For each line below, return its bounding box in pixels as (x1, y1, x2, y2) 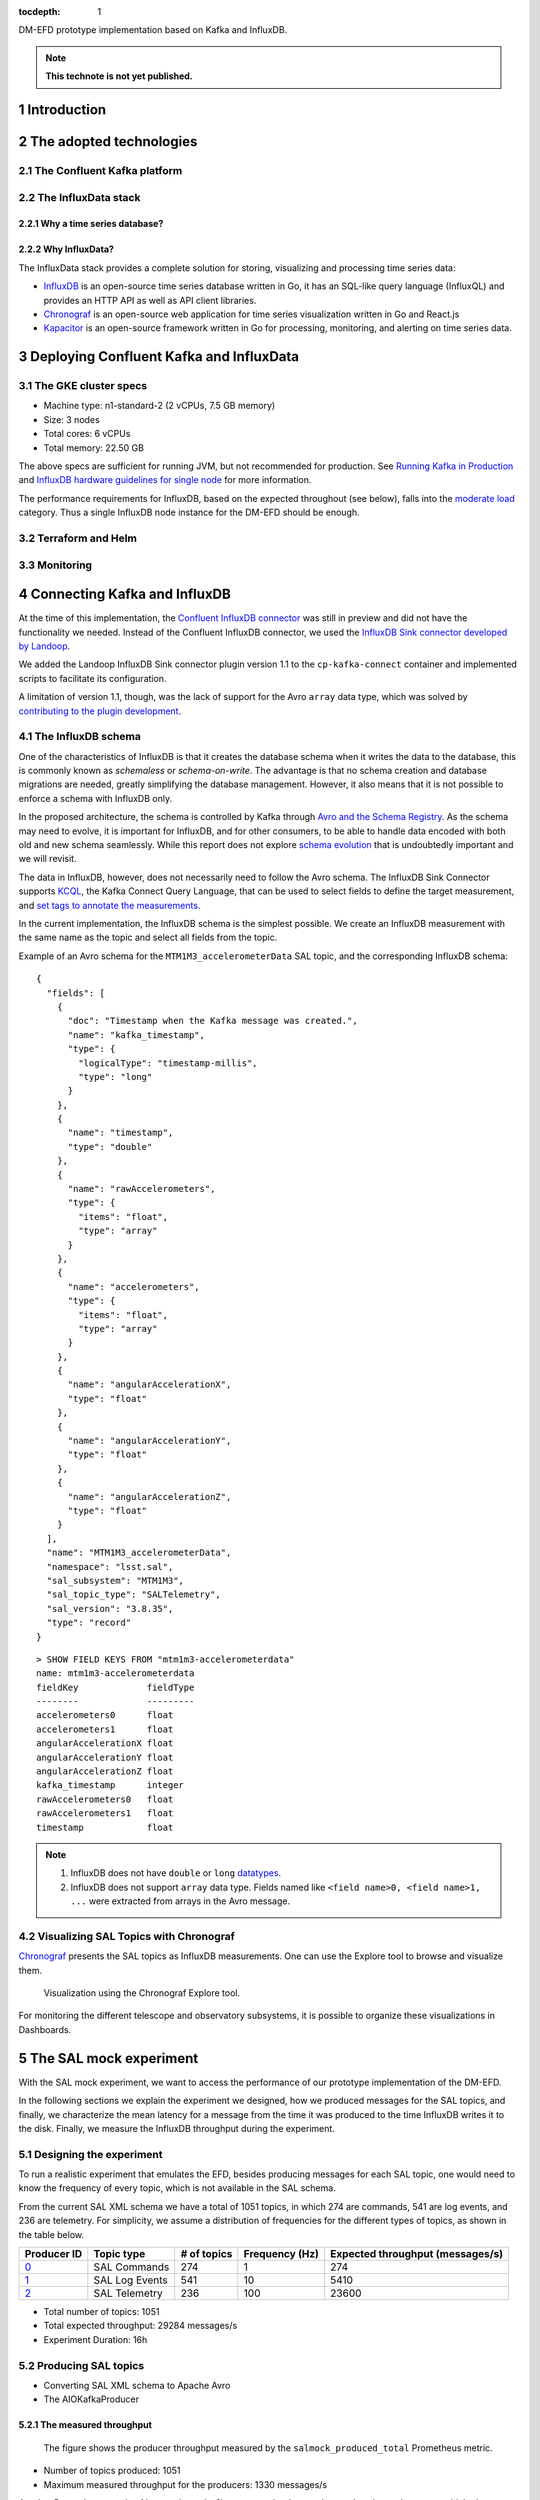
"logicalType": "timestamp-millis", (78, 1057, 259, 1069)
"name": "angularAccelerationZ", (67, 1491, 232, 1502)
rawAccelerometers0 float (36, 1793, 174, 1805)
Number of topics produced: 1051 (43, 2465, 181, 2477)
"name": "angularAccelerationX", (67, 1379, 232, 1390)
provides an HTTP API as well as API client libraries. (43, 294, 257, 306)
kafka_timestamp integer (36, 1780, 185, 1791)
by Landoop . (18, 640, 71, 652)
